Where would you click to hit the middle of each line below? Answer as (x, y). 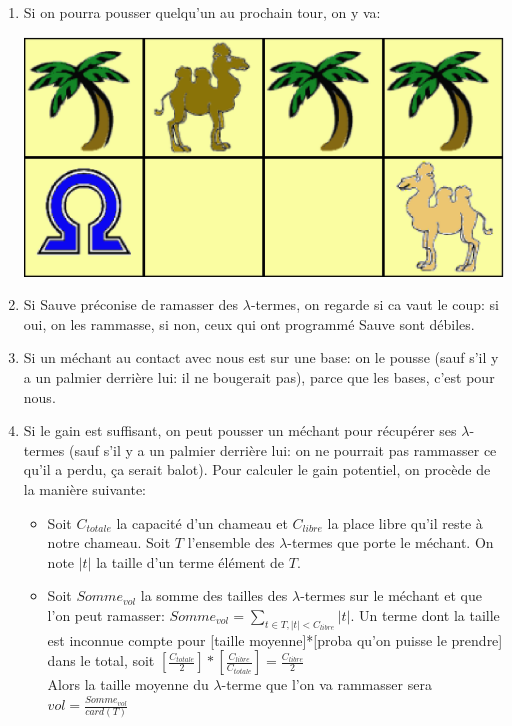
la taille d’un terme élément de (190, 561)
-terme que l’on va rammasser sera (326, 684)
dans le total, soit (101, 660)
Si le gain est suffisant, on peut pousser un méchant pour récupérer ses (240, 430)
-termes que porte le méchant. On (390, 542)
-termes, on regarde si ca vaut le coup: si (374, 304)
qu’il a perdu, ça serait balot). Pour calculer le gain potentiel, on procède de (257, 469)
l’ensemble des (231, 542)
